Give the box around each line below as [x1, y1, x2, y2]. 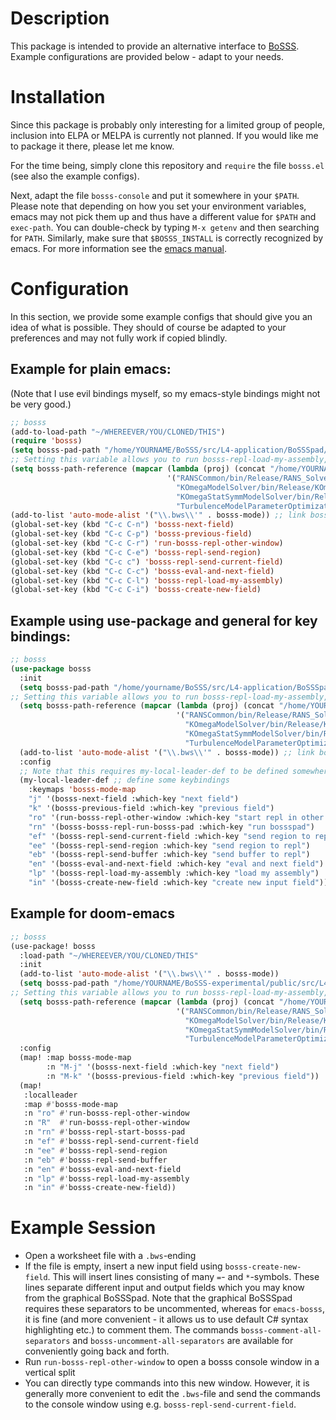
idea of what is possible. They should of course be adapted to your [10, 321, 287, 333]
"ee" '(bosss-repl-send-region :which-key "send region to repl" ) [28, 840, 311, 851]
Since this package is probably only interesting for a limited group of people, [10, 118, 326, 131]
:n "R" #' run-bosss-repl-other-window [23, 1118, 190, 1128]
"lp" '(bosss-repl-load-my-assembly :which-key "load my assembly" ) [28, 868, 320, 879]
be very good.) [10, 398, 72, 410]
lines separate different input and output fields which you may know [24, 1282, 305, 1294]
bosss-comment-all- [240, 1326, 322, 1336]
